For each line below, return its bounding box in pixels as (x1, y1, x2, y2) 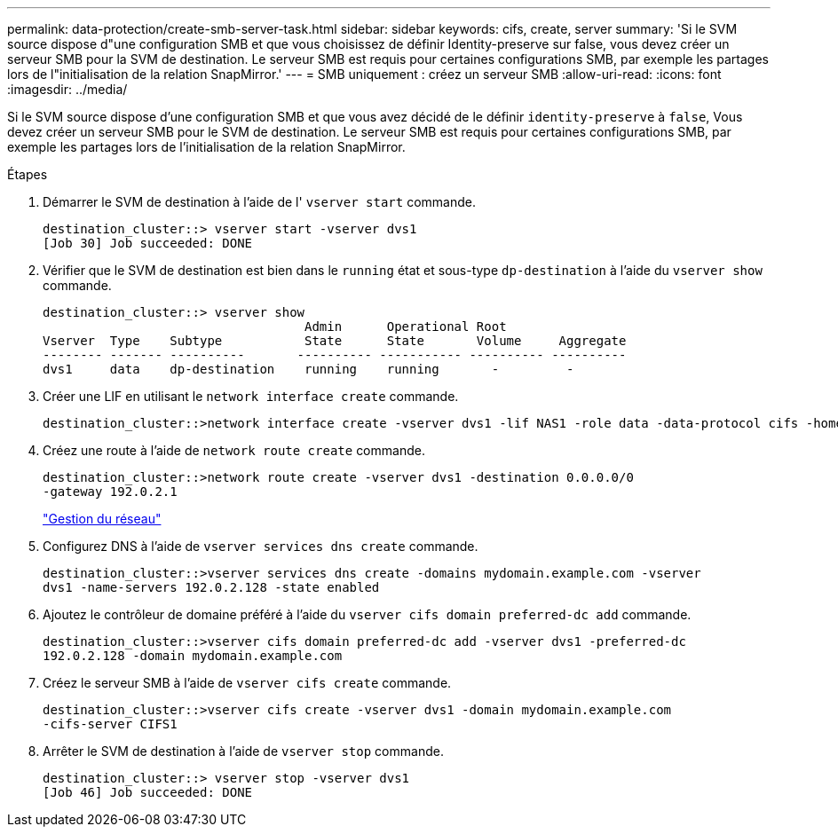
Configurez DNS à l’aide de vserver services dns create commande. (43, 539, 478, 554)
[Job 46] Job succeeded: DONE (43, 785, 253, 799)
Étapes (7, 167, 48, 182)
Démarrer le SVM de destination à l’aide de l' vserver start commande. (43, 194, 476, 209)
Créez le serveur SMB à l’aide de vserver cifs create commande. (43, 675, 452, 690)
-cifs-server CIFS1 (43, 717, 178, 731)
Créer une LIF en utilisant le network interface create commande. (43, 389, 459, 404)
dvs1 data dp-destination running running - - (43, 362, 574, 376)
